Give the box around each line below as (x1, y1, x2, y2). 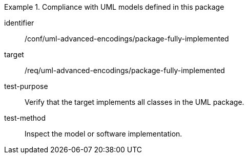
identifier (4, 18, 34, 27)
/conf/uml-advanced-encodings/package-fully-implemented (25, 34, 229, 43)
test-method (4, 114, 46, 122)
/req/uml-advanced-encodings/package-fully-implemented (25, 66, 225, 75)
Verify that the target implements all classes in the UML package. (25, 98, 244, 106)
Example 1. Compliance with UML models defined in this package (4, 3, 224, 11)
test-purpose (4, 82, 48, 91)
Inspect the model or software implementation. (25, 129, 182, 138)
